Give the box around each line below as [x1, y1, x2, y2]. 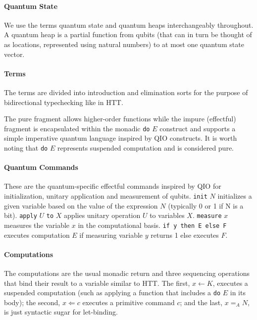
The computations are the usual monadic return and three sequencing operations [4, 268, 250, 278]
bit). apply [4, 210, 37, 220]
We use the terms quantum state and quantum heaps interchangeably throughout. [4, 19, 254, 30]
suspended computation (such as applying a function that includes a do [4, 287, 221, 298]
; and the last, [180, 297, 223, 307]
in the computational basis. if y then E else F [78, 219, 227, 230]
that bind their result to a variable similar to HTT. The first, [4, 277, 190, 288]
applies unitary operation [64, 210, 141, 220]
